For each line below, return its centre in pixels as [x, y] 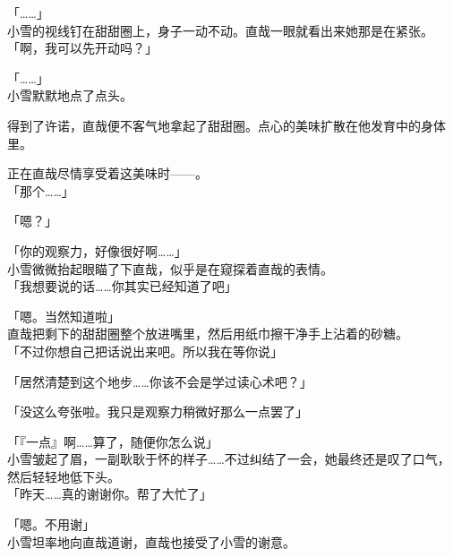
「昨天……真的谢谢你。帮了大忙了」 [110, 494]
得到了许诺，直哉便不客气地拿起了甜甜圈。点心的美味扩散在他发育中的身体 [226, 125]
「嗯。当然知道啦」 [64, 316]
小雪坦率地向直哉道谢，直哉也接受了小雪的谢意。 [151, 541]
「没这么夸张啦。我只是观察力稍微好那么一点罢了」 [158, 411]
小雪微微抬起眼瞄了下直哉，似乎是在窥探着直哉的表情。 [170, 268]
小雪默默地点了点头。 [70, 95]
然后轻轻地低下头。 [64, 476]
